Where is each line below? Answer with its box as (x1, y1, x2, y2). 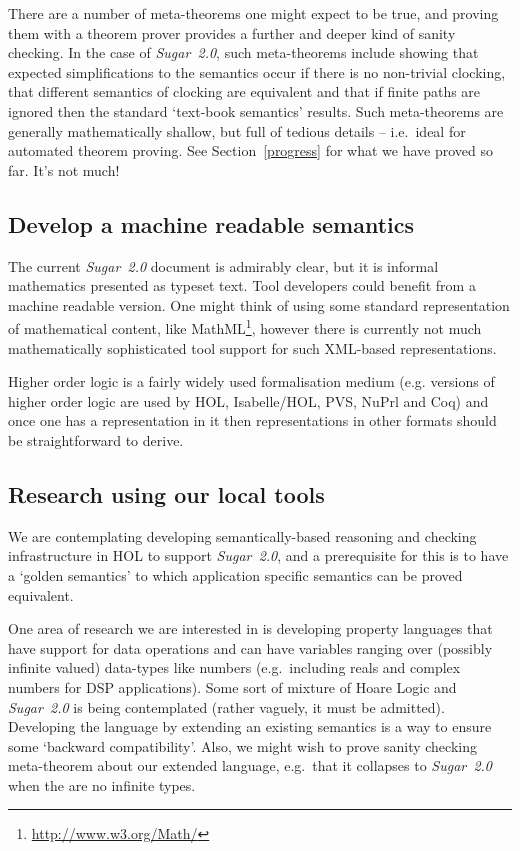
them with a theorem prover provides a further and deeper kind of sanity (8, 22, 456, 43)
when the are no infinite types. (8, 774, 196, 795)
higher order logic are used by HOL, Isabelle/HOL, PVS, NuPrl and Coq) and (8, 390, 489, 411)
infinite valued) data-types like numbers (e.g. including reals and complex (8, 657, 461, 678)
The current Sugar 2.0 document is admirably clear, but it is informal (8, 255, 439, 276)
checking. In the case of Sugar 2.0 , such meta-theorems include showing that (8, 42, 479, 63)
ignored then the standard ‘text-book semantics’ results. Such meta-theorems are (8, 100, 504, 121)
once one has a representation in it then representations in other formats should (8, 410, 497, 431)
